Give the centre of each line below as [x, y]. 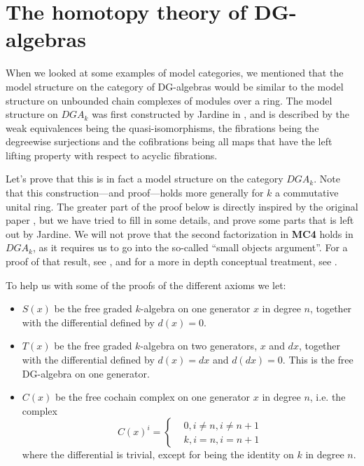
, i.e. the [328, 397]
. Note [327, 179]
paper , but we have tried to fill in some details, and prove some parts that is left [180, 220]
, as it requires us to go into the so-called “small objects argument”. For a [190, 247]
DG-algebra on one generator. [86, 373]
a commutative [307, 193]
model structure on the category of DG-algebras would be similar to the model [175, 86]
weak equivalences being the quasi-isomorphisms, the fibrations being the [162, 127]
